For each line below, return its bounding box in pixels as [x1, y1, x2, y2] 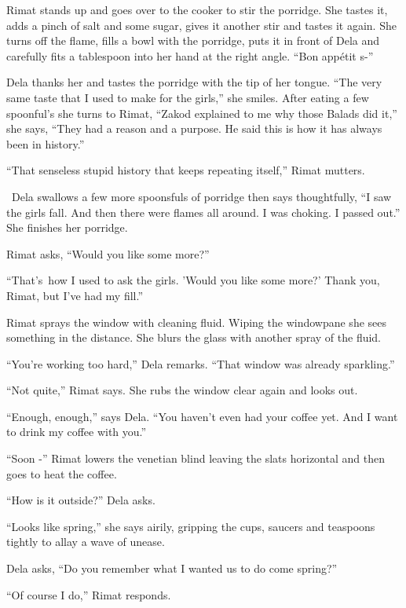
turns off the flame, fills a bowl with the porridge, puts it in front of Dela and [6, 32, 380, 49]
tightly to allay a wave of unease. [6, 533, 165, 550]
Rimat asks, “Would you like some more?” [6, 245, 210, 262]
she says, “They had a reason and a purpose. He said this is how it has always [6, 120, 382, 137]
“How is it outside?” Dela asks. [6, 492, 155, 508]
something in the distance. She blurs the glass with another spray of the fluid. [6, 329, 382, 346]
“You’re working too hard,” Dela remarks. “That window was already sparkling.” [6, 355, 395, 372]
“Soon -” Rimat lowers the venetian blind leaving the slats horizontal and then [6, 450, 385, 467]
